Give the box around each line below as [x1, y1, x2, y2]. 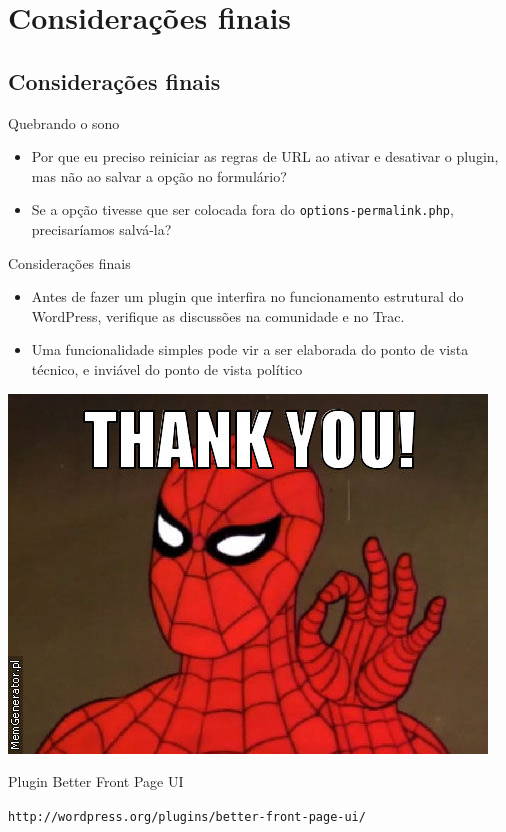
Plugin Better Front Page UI [8, 771, 184, 792]
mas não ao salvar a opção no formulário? [31, 165, 287, 186]
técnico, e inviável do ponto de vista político [31, 358, 303, 379]
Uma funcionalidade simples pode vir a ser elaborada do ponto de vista [31, 339, 469, 360]
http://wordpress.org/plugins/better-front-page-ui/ [8, 809, 366, 824]
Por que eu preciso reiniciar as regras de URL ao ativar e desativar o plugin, [31, 146, 499, 167]
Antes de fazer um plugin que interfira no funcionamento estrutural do [31, 286, 464, 307]
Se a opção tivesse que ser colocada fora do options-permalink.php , [31, 199, 454, 220]
